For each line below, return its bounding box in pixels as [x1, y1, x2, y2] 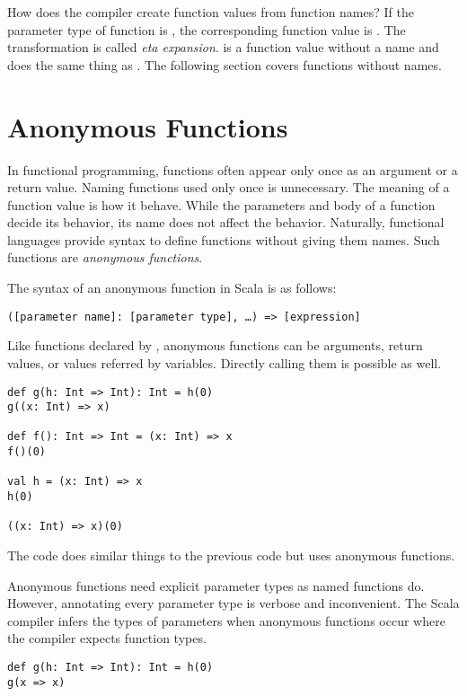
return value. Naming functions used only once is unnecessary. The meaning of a [7, 178, 450, 197]
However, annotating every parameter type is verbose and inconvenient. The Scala [7, 594, 460, 612]
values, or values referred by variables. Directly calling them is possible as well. [7, 353, 442, 372]
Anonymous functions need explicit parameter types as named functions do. [7, 576, 425, 595]
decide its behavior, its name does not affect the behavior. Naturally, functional [7, 213, 445, 232]
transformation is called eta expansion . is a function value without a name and [7, 38, 439, 57]
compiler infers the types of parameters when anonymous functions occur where [7, 611, 445, 630]
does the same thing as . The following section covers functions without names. [7, 55, 442, 74]
